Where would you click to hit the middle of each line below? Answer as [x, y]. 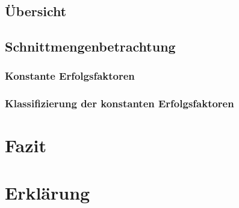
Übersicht [36, 11]
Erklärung [48, 192]
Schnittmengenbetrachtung [90, 46]
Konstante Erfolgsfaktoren [70, 76]
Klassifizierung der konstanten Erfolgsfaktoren [119, 103]
